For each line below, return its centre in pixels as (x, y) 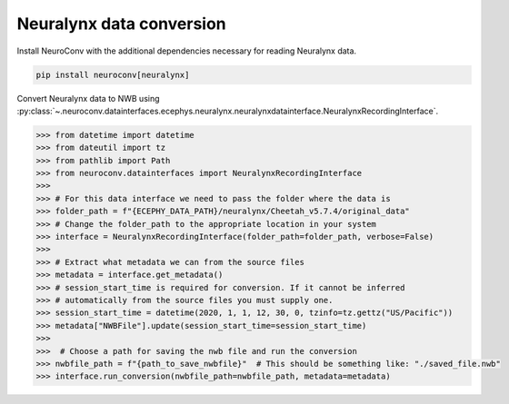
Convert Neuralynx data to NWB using (88, 98)
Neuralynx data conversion (121, 24)
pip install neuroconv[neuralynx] (113, 74)
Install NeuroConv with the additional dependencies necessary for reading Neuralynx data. (187, 51)
